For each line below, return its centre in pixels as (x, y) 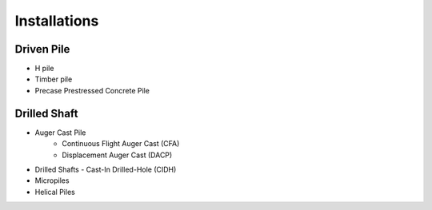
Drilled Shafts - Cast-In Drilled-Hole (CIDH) (106, 169)
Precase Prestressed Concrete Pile (92, 90)
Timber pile (54, 79)
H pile (44, 69)
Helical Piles (55, 192)
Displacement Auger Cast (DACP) (117, 155)
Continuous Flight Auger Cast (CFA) (121, 144)
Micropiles (52, 180)
